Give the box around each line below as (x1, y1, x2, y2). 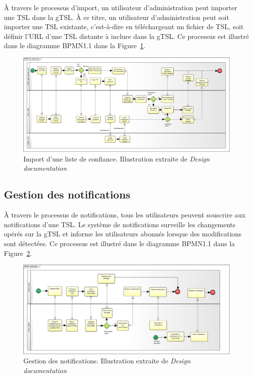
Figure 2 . (4, 248, 32, 258)
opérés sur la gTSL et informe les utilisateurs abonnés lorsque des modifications (4, 229, 242, 239)
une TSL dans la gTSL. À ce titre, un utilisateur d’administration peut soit (4, 12, 229, 22)
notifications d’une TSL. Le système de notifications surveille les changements (4, 219, 235, 229)
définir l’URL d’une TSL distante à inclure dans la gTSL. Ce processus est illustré (4, 31, 249, 41)
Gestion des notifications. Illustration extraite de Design (23, 356, 191, 366)
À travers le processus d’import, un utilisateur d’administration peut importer (4, 2, 237, 12)
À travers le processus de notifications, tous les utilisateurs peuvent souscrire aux (4, 210, 246, 220)
